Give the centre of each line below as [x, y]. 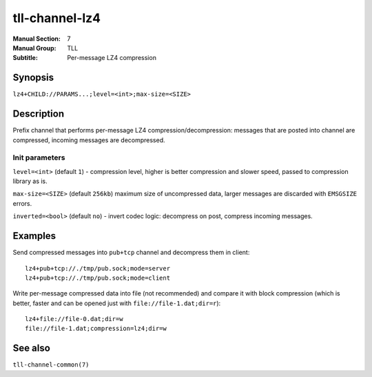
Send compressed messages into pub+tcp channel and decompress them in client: [131, 253]
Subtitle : [25, 58]
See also [32, 348]
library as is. [30, 181]
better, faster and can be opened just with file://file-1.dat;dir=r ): [117, 303]
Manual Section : [37, 39]
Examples [34, 236]
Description [39, 114]
